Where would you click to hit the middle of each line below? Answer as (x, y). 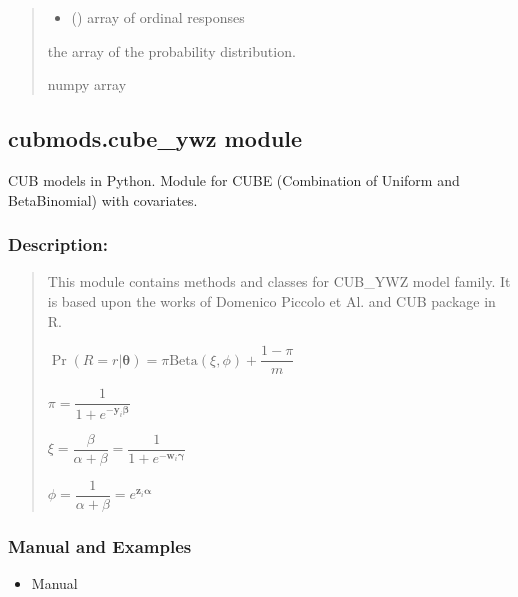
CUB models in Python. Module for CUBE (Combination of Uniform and (234, 179)
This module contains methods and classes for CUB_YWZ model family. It (279, 281)
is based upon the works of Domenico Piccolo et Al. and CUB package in (271, 300)
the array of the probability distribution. (171, 50)
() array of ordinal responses (158, 17)
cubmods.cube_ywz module (155, 138)
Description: (58, 244)
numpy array (87, 84)
